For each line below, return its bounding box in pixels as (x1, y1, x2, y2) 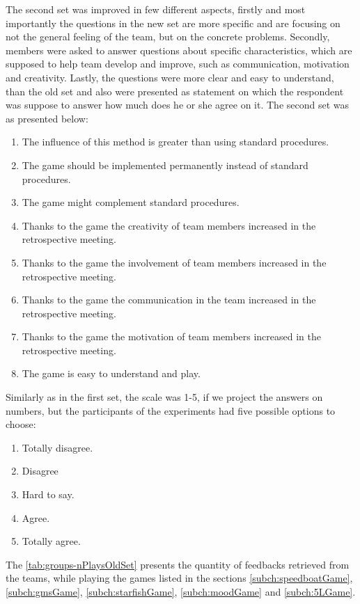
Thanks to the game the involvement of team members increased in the (22, 255, 327, 269)
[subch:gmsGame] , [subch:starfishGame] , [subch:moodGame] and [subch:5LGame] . (6, 585, 356, 598)
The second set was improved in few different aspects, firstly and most (6, 2, 306, 16)
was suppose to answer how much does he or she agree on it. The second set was (6, 97, 350, 112)
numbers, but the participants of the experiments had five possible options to (6, 403, 336, 418)
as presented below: (6, 111, 88, 125)
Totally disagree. (22, 440, 93, 454)
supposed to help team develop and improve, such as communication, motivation (6, 56, 350, 71)
